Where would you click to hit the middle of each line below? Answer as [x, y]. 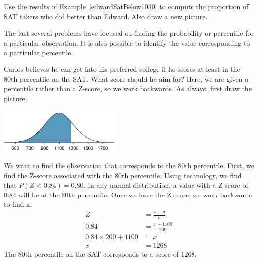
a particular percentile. [39, 52]
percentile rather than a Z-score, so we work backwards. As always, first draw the [128, 89]
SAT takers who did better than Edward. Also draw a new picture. [106, 16]
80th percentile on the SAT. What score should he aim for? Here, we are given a [126, 79]
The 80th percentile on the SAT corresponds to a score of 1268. [100, 253]
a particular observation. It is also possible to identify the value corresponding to [127, 42]
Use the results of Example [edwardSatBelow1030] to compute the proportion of [126, 6]
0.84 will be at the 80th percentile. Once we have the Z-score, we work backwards [128, 194]
